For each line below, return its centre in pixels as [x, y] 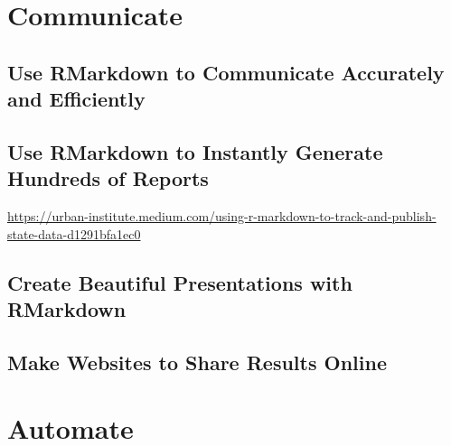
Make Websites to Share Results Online [197, 362]
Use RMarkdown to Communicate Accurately [226, 72]
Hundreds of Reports [108, 178]
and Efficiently [76, 99]
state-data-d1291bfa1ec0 [74, 233]
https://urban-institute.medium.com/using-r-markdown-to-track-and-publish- [222, 216]
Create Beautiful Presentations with [180, 282]
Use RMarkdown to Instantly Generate [195, 151]
